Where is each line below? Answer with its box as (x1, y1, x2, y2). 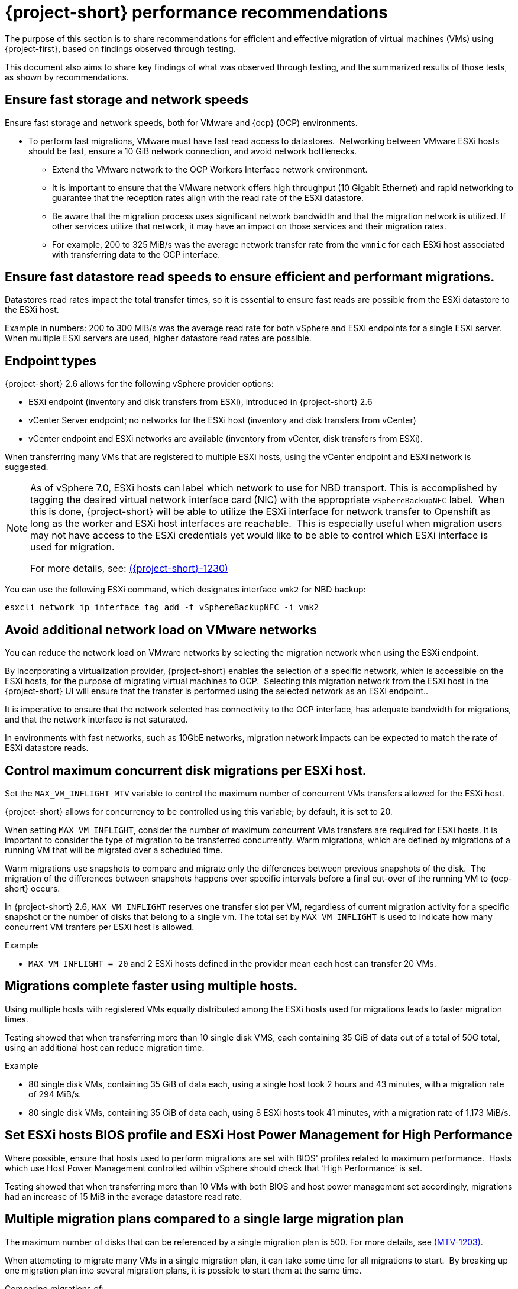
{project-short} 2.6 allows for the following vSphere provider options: (5, 378, 274, 389)
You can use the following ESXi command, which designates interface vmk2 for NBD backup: (5, 584, 366, 595)
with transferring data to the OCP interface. (52, 249, 221, 260)
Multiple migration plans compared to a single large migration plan (5, 1212, 404, 1227)
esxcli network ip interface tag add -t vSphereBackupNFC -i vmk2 (5, 603, 319, 613)
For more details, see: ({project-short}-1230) (30, 562, 228, 575)
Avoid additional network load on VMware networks (5, 622, 317, 637)
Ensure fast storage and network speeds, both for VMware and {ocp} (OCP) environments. (5, 117, 358, 128)
